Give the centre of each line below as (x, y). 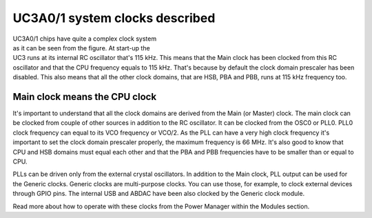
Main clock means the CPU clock (85, 97)
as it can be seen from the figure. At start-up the (82, 48)
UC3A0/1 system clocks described (114, 18)
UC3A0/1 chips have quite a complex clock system (85, 39)
